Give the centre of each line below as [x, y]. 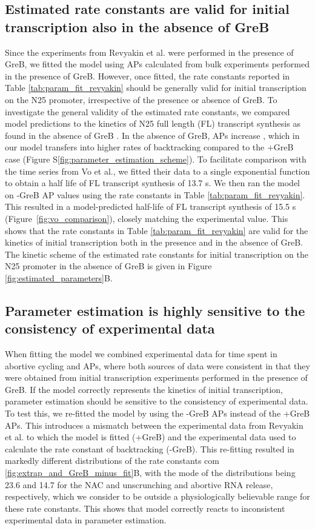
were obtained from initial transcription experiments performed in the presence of [156, 377]
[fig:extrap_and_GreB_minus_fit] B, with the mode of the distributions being [150, 472]
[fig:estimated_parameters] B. [59, 277]
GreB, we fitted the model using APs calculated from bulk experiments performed [157, 64]
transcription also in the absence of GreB [137, 26]
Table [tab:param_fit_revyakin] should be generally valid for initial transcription [156, 88]
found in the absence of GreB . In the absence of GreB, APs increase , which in [152, 135]
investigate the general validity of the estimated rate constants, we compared [148, 111]
